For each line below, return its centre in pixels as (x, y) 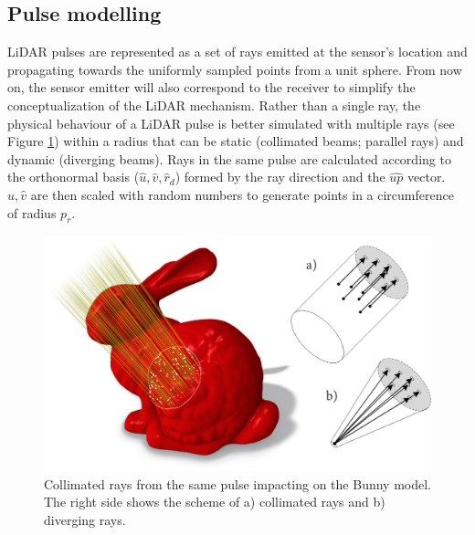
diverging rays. (85, 520)
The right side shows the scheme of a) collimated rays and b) (215, 502)
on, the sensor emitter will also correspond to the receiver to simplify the (211, 87)
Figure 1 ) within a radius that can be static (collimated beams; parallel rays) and (236, 141)
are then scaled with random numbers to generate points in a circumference (242, 194)
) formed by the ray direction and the (280, 177)
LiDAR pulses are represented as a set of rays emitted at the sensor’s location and (237, 52)
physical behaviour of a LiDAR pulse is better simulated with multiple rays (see (231, 123)
